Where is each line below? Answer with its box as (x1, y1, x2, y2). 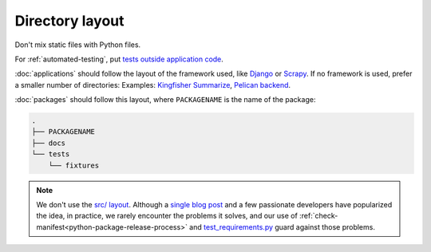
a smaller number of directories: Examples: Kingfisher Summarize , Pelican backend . (14, 80, 291, 89)
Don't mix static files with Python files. (14, 40, 141, 49)
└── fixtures (48, 160, 100, 170)
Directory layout (14, 12, 125, 30)
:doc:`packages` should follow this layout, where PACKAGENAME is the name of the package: (14, 95, 316, 104)
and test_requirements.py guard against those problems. (188, 222, 375, 231)
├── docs (31, 138, 66, 148)
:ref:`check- (299, 211, 338, 221)
